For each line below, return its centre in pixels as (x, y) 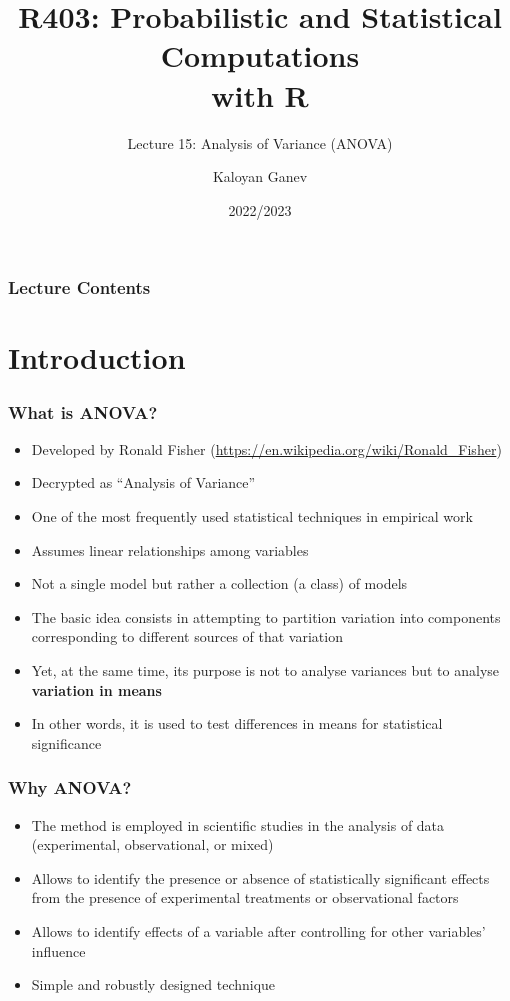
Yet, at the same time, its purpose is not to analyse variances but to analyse (265, 669)
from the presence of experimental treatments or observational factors (245, 897)
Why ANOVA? (70, 787)
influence (58, 950)
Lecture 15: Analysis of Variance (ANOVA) (260, 142)
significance (66, 742)
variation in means (96, 689)
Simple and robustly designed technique (153, 984)
